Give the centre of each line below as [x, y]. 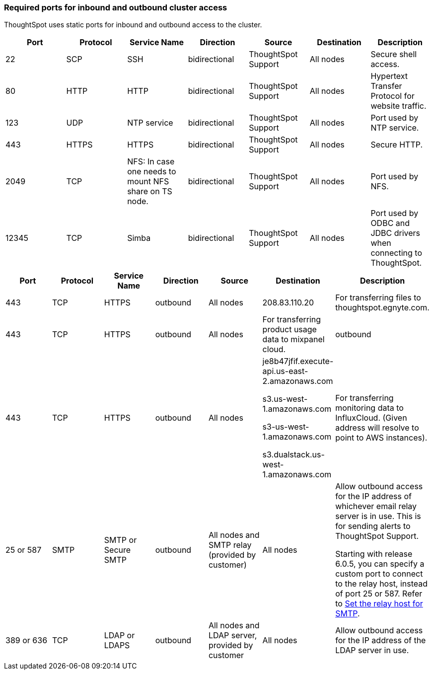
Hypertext [389, 76]
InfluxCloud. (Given [371, 418]
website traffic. [398, 106]
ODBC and [390, 223]
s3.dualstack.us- [293, 455]
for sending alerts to [373, 526]
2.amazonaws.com [298, 381]
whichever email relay [376, 506]
